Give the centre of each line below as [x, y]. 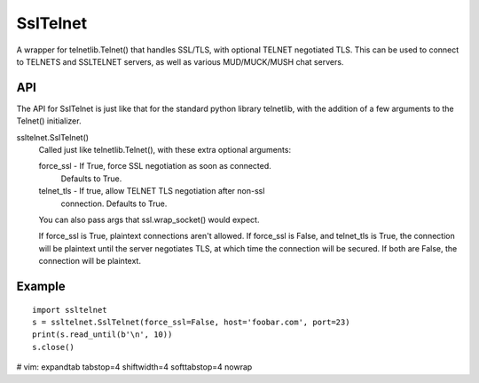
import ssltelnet [70, 310]
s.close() [53, 347]
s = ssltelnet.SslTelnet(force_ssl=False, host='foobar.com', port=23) [191, 322]
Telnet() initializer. [49, 121]
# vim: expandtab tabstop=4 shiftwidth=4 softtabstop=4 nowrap [134, 367]
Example [41, 286]
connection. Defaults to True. [114, 203]
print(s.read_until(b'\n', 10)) [102, 335]
